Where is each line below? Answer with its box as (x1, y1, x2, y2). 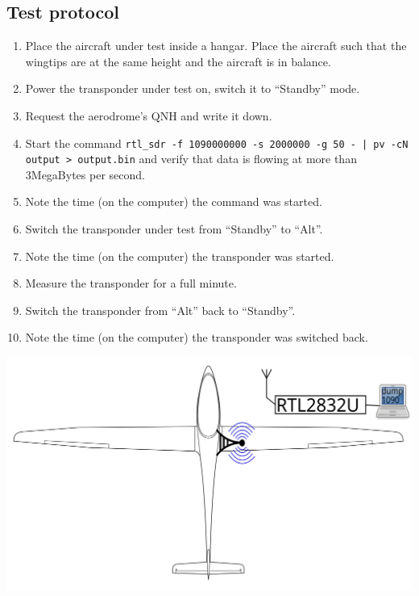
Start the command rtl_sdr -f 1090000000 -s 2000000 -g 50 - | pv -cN (25, 134, 409, 151)
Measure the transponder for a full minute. (25, 275, 237, 292)
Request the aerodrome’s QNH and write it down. (25, 107, 272, 124)
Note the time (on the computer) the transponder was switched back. (25, 329, 368, 346)
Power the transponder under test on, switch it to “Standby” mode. (25, 80, 360, 97)
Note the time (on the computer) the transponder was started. (25, 247, 334, 264)
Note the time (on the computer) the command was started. (25, 193, 322, 210)
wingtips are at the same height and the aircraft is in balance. (25, 52, 331, 69)
